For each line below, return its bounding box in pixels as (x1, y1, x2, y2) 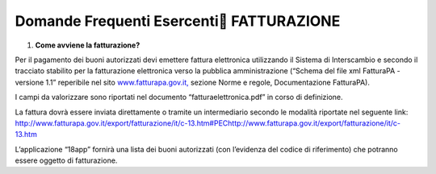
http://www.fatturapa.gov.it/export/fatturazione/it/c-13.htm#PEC (15, 118, 228, 128)
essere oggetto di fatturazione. (15, 155, 118, 165)
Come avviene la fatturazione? (35, 40, 140, 50)
